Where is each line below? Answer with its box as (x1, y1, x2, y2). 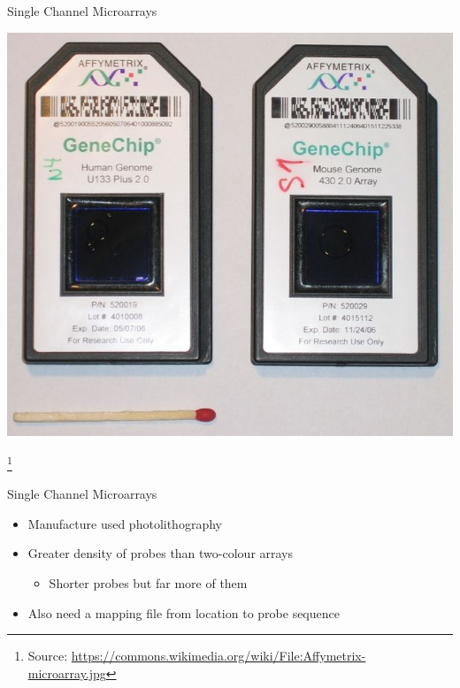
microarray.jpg (27, 663, 106, 682)
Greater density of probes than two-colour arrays (27, 544, 294, 562)
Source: (27, 646, 68, 665)
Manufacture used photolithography (27, 514, 222, 532)
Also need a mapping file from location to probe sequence (27, 603, 340, 622)
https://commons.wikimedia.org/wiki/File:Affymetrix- (71, 646, 366, 665)
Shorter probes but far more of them (49, 573, 248, 592)
